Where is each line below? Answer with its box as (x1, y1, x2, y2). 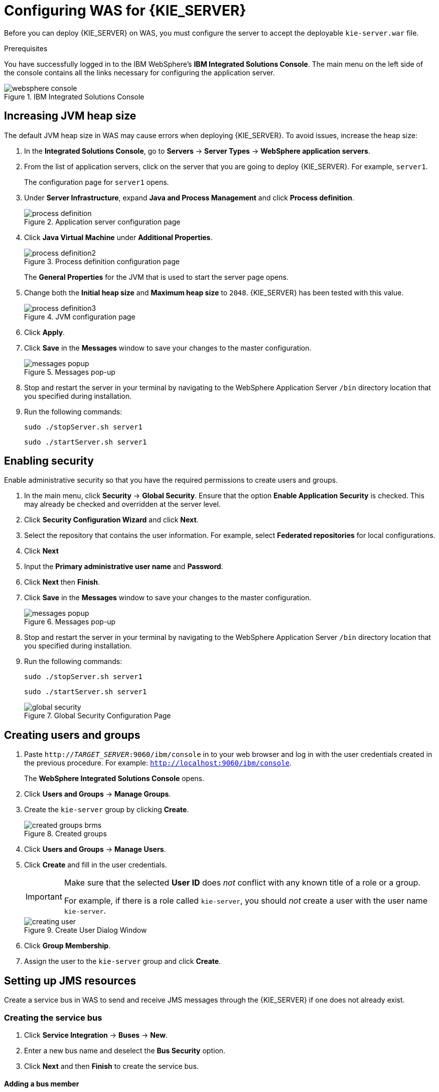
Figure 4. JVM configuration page (24, 312, 135, 321)
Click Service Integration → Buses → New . (24, 1030, 168, 1039)
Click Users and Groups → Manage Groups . (24, 790, 171, 799)
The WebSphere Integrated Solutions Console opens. (24, 774, 205, 783)
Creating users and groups (4, 728, 140, 741)
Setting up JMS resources (4, 974, 136, 987)
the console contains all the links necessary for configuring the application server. (4, 68, 275, 77)
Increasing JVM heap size (4, 110, 136, 123)
